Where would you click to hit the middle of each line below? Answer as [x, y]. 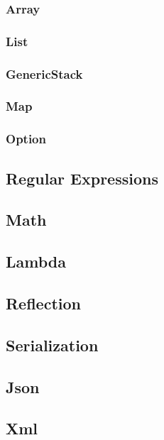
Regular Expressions [82, 178]
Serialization [52, 345]
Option [26, 139]
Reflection [43, 303]
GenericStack [44, 73]
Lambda [36, 262]
